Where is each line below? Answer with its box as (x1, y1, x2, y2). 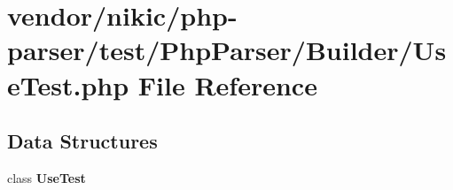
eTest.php (7, 66, 129, 103)
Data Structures (7, 127, 158, 155)
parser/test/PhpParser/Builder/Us (7, 32, 447, 68)
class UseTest (7, 168, 86, 186)
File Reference (137, 66, 317, 103)
